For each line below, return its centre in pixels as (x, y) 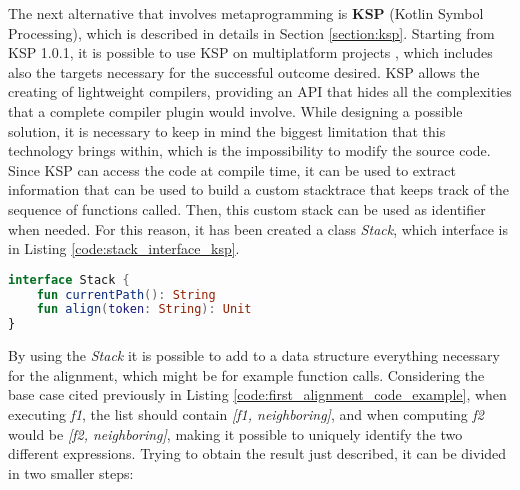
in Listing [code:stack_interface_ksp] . (124, 248)
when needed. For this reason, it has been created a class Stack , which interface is (258, 228)
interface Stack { (69, 279)
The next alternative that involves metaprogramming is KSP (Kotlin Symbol (246, 13)
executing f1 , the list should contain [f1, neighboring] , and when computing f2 (246, 414)
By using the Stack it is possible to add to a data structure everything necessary (254, 355)
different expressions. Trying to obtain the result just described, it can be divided (257, 453)
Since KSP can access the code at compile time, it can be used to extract (232, 169)
